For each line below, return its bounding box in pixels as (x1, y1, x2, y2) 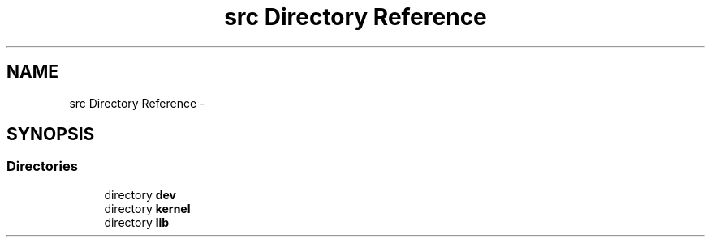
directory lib (104, 215, 170, 229)
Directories (6, 158, 78, 175)
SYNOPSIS (6, 124, 95, 145)
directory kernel (104, 201, 191, 215)
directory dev (104, 187, 176, 202)
